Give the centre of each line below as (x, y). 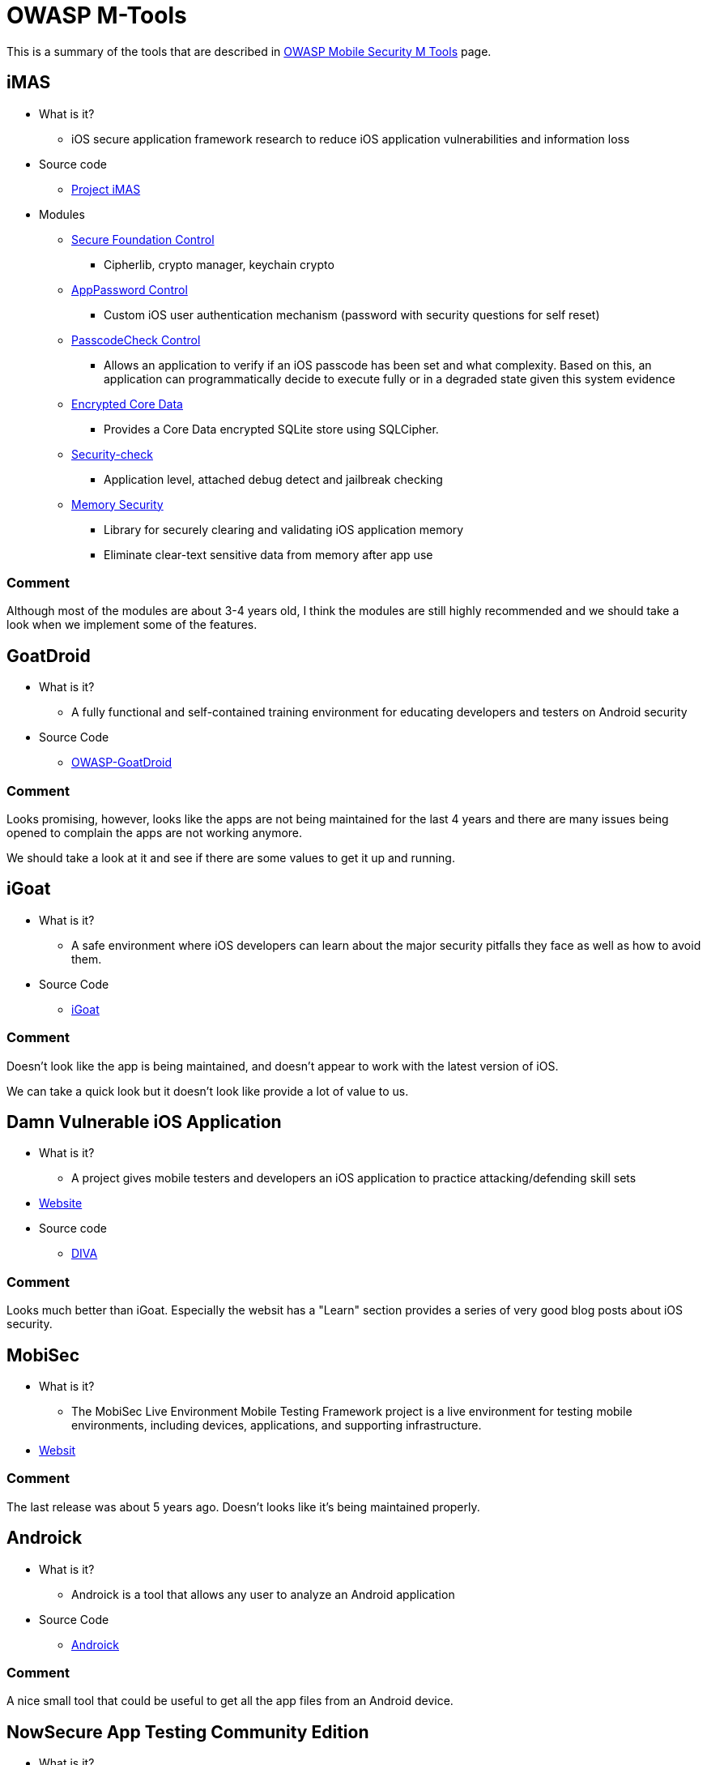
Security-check (112, 454)
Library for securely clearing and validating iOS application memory (284, 529)
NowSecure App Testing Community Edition (188, 1732)
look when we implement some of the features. (132, 625)
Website (61, 1203)
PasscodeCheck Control (136, 340)
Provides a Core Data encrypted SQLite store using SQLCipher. (271, 429)
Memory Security (117, 504)
